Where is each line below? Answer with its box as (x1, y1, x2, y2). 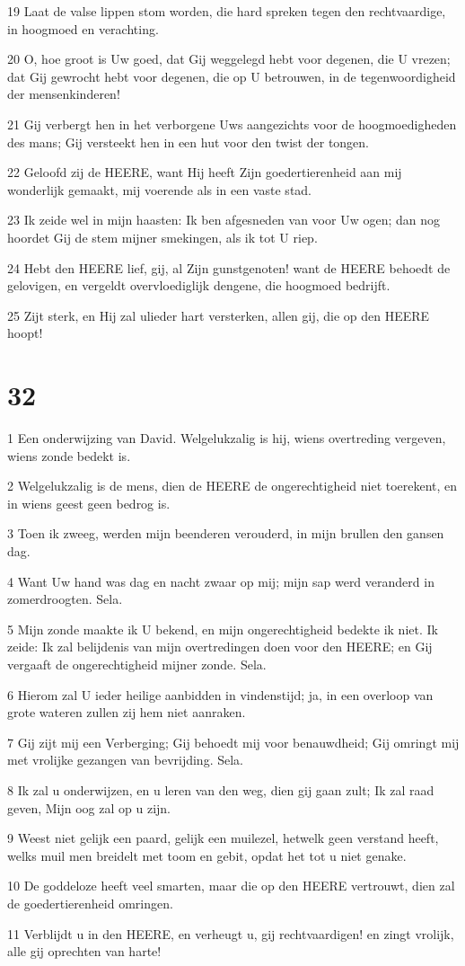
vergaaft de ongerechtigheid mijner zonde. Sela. (7, 654, 267, 673)
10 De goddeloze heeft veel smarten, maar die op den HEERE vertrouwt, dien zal (7, 876, 455, 895)
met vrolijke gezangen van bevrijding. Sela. (7, 750, 243, 769)
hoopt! (7, 323, 43, 342)
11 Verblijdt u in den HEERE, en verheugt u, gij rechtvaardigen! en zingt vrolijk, (7, 924, 454, 943)
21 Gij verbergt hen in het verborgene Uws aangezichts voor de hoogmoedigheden (7, 114, 457, 133)
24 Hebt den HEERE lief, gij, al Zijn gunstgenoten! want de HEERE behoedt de (7, 258, 451, 277)
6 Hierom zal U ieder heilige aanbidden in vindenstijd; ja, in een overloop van (7, 685, 434, 704)
